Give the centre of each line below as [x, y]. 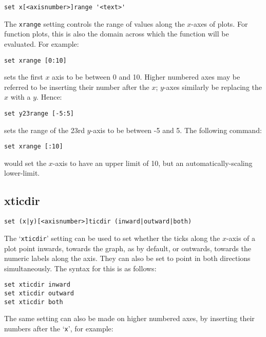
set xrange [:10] [34, 147]
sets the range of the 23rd [44, 130]
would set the [25, 163]
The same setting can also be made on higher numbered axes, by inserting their [129, 318]
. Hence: [49, 97]
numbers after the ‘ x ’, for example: [59, 328]
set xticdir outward [39, 293]
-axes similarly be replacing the [213, 87]
